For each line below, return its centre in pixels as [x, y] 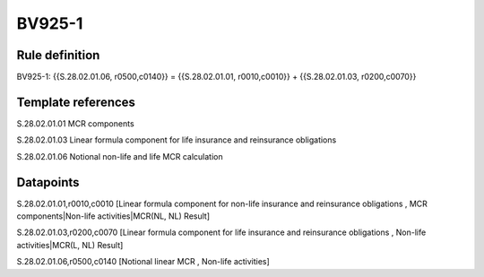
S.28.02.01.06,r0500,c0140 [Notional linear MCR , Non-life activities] [143, 262]
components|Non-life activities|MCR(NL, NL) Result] [113, 216]
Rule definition [58, 55]
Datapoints [48, 182]
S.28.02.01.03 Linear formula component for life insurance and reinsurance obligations [177, 140]
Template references [76, 102]
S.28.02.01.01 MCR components [75, 123]
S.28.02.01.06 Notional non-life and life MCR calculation [120, 156]
